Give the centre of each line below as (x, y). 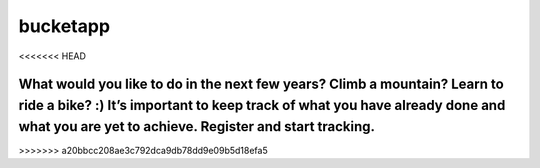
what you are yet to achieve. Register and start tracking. (196, 126)
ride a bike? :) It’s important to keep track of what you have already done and (262, 105)
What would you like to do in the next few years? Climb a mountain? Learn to (261, 84)
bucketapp (64, 26)
